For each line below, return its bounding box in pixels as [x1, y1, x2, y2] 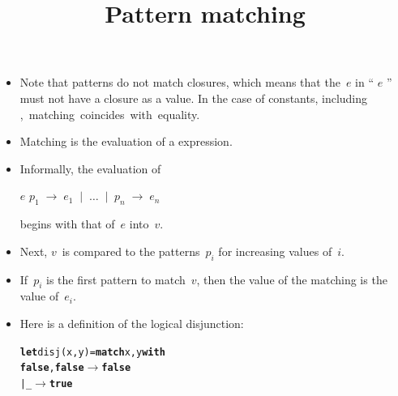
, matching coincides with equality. [19, 105, 200, 122]
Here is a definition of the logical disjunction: [19, 314, 244, 331]
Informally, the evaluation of [19, 160, 161, 177]
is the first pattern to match [46, 270, 186, 287]
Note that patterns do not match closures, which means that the [19, 74, 340, 91]
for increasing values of [218, 242, 332, 259]
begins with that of [19, 215, 115, 232]
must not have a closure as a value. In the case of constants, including [19, 89, 368, 106]
